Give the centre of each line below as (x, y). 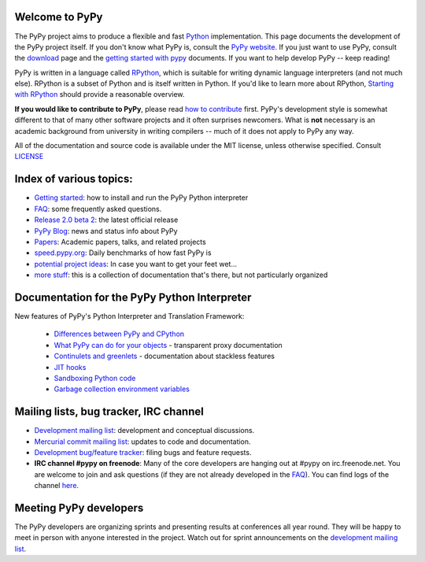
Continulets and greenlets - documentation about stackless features (164, 356)
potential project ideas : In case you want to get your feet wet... (136, 264)
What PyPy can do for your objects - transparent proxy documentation (168, 345)
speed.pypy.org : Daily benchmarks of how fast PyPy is (123, 253)
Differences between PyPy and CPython (119, 334)
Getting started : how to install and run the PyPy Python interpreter (141, 198)
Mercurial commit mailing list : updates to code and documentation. (142, 442)
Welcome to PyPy (59, 17)
